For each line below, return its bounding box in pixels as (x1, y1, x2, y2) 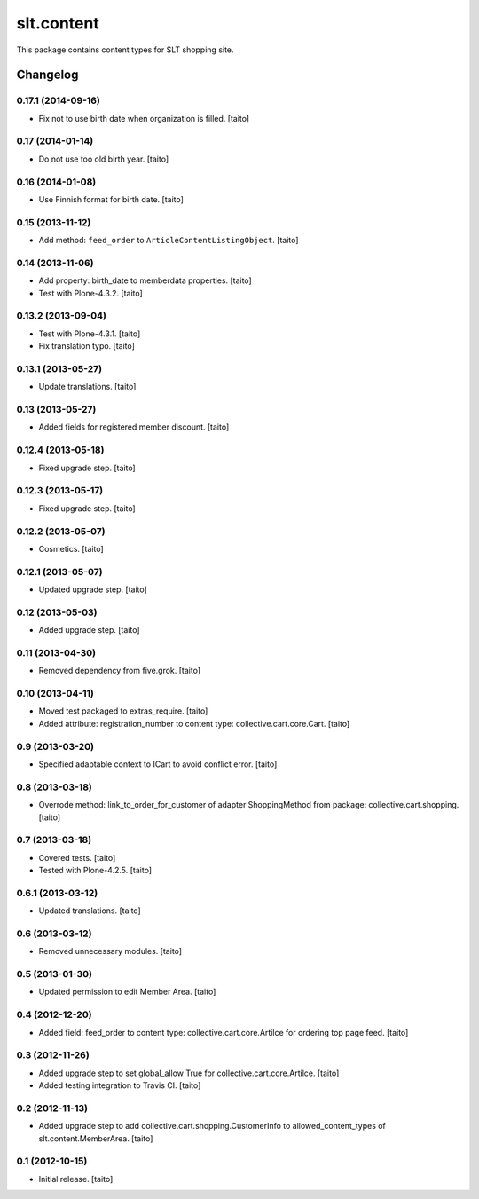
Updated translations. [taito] (38, 905, 141, 916)
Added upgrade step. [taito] (38, 625, 141, 635)
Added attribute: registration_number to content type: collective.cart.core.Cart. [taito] (38, 718, 350, 729)
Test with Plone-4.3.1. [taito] (38, 328, 141, 339)
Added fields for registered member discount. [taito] (38, 422, 230, 432)
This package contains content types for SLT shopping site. (16, 44, 234, 55)
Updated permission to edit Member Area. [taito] (38, 986, 216, 998)
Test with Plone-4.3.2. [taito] (38, 288, 144, 298)
